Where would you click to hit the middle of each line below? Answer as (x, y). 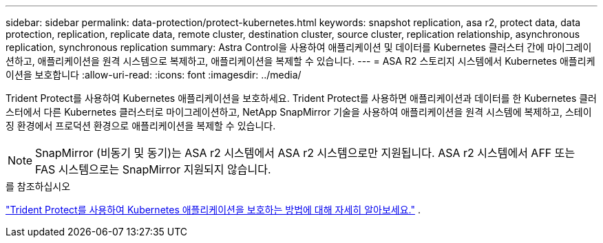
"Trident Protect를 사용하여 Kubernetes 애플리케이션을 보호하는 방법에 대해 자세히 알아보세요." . (213, 210)
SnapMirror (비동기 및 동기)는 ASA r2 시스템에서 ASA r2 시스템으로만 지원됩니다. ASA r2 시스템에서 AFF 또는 (305, 153)
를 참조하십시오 (38, 186)
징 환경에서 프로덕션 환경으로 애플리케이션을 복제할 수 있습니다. (141, 126)
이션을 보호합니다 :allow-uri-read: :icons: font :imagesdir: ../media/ (154, 75)
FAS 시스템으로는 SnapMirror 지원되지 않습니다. (153, 169)
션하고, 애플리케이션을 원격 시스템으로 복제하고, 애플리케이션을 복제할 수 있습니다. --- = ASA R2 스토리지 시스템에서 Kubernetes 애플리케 (300, 61)
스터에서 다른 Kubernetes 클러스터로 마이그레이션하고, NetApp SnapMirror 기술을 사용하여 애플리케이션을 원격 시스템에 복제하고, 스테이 (299, 112)
